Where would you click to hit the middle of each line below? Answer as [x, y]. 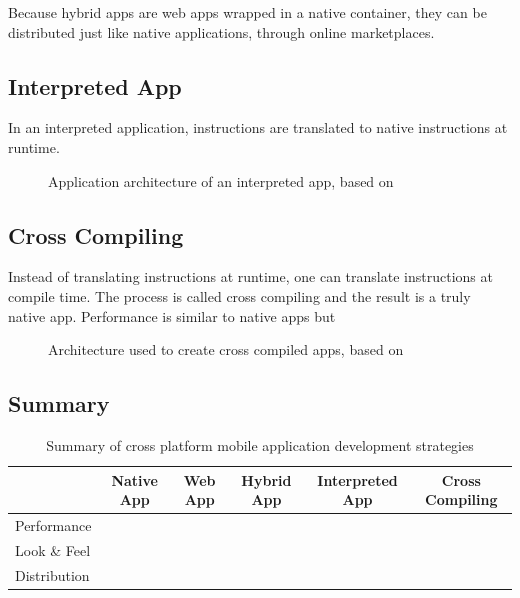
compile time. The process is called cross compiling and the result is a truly [239, 295]
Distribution [52, 574]
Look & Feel [53, 549]
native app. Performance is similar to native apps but [172, 315]
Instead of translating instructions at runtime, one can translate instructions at [250, 276]
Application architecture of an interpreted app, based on [221, 180]
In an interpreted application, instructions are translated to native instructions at [258, 127]
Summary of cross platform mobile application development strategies [260, 444]
